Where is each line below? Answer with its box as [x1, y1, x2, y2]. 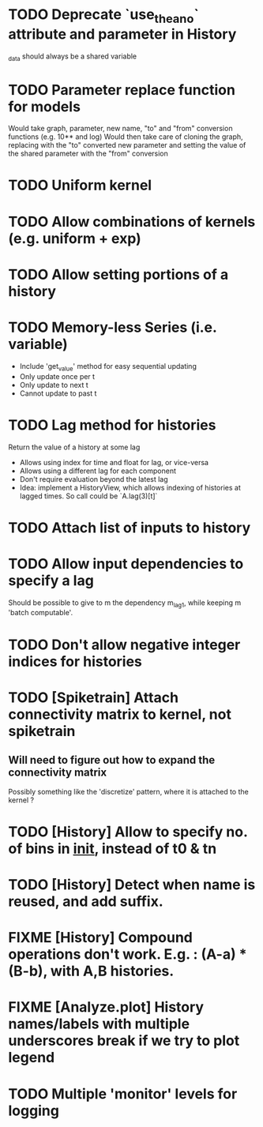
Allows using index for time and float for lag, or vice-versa [19, 457, 209, 467]
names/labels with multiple [8, 1015, 190, 1033]
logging [8, 1102, 59, 1119]
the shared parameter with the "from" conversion [8, 148, 168, 159]
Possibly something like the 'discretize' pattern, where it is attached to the [8, 787, 249, 796]
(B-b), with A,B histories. [8, 962, 175, 980]
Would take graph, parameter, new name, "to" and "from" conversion [8, 124, 233, 133]
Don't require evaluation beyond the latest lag [19, 474, 168, 483]
